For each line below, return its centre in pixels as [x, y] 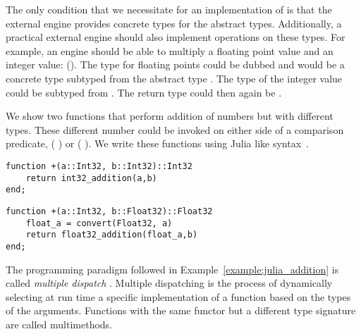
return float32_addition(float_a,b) [112, 235]
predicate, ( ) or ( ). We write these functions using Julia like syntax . [157, 143]
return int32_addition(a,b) [91, 178]
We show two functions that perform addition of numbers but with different [170, 116]
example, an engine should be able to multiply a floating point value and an [170, 50]
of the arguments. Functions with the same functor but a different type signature [181, 310]
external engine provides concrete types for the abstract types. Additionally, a [174, 23]
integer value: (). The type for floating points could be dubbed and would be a [175, 64]
